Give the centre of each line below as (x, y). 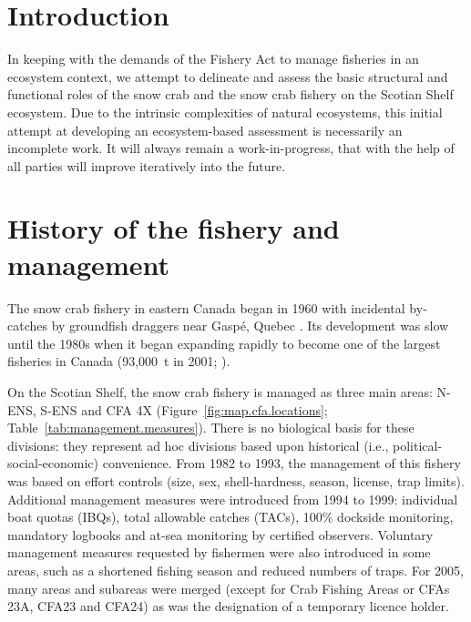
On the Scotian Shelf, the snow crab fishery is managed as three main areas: (220, 391)
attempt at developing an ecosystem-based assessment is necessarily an (205, 130)
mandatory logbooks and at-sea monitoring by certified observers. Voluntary (220, 534)
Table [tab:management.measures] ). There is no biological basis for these (211, 428)
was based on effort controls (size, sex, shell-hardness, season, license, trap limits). (236, 480)
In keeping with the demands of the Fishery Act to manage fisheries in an (213, 59)
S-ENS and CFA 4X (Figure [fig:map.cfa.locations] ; (184, 409)
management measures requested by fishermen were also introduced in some (219, 552)
